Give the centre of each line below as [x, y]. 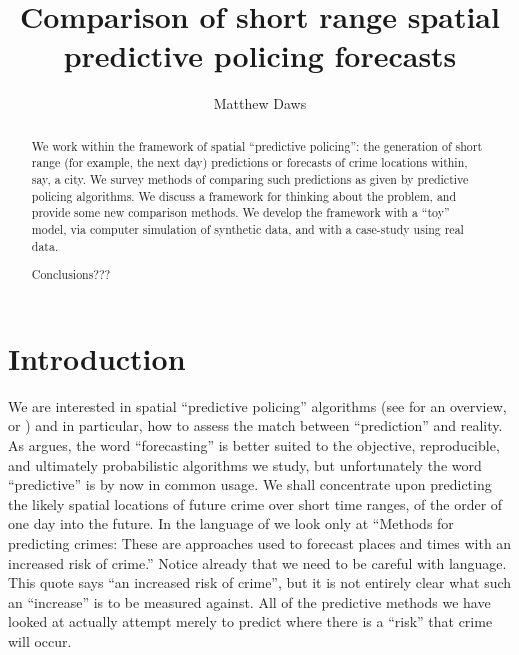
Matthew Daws [260, 103]
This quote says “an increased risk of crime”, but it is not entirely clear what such [260, 582]
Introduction [97, 357]
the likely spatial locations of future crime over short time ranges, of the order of [255, 503]
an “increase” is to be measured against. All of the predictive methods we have [249, 601]
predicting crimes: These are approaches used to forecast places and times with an [260, 542]
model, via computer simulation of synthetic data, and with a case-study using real [247, 228]
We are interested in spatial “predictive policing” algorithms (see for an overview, [257, 405]
